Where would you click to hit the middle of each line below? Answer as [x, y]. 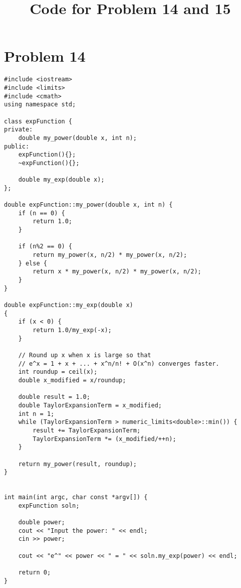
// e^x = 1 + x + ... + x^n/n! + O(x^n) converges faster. [119, 363]
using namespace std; [40, 105]
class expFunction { [38, 121]
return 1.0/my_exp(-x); [72, 330]
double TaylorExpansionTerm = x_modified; [90, 405]
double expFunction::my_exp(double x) [69, 305]
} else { [33, 263]
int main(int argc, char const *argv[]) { [76, 497]
